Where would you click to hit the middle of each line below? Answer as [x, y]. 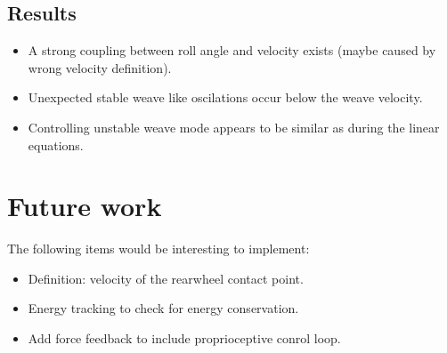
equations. [56, 144]
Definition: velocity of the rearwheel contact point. [166, 278]
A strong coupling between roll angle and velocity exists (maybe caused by [232, 50]
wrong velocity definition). [100, 67]
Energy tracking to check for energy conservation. [163, 308]
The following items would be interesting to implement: [158, 249]
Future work [85, 206]
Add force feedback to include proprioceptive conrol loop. [184, 338]
